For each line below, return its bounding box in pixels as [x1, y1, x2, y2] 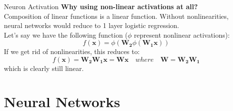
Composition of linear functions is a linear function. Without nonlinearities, [4, 11, 229, 21]
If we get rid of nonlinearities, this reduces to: [4, 46, 140, 56]
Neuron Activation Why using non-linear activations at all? [4, 1, 198, 11]
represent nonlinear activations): [134, 29, 230, 40]
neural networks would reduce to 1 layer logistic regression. [4, 20, 180, 30]
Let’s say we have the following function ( [4, 29, 128, 40]
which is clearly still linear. [4, 63, 84, 73]
